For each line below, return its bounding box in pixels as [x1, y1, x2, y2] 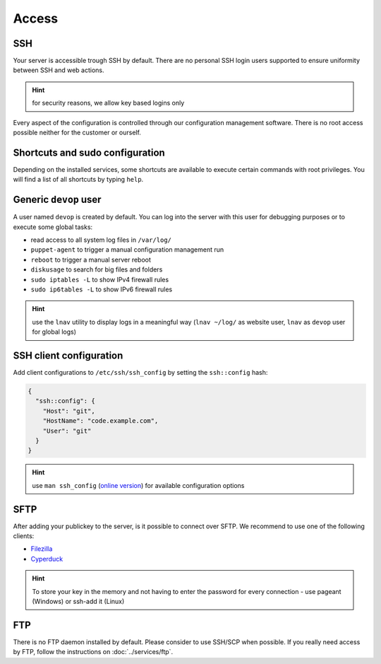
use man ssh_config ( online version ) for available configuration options [32, 481, 245, 489]
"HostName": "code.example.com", [42, 417, 159, 425]
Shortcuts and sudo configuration [13, 146, 165, 158]
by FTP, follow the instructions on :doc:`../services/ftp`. [13, 648, 173, 656]
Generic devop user [13, 194, 102, 206]
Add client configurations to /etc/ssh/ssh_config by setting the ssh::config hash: [13, 368, 268, 377]
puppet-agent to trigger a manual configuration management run [30, 245, 224, 254]
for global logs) [32, 327, 77, 336]
